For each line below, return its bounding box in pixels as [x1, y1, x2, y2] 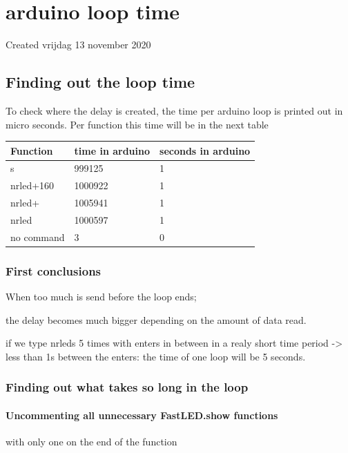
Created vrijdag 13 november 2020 [6, 37, 151, 52]
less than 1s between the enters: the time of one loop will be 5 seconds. [6, 349, 306, 363]
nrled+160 [10, 178, 55, 193]
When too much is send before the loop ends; [6, 289, 197, 304]
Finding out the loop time [6, 71, 195, 93]
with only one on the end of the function [6, 434, 177, 449]
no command [10, 229, 65, 244]
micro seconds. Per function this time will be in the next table [6, 117, 269, 131]
